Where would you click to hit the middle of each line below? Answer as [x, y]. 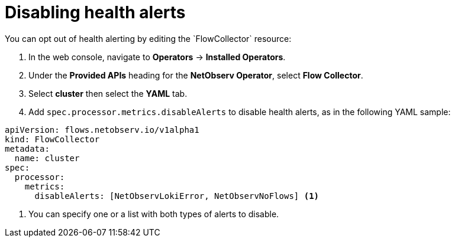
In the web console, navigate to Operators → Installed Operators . [157, 57]
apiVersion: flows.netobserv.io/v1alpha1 [102, 130]
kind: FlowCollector [52, 139]
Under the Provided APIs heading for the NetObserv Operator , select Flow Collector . [196, 75]
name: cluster [47, 158]
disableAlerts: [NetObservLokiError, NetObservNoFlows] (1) [177, 196]
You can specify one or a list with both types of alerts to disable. [154, 214]
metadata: [27, 148]
